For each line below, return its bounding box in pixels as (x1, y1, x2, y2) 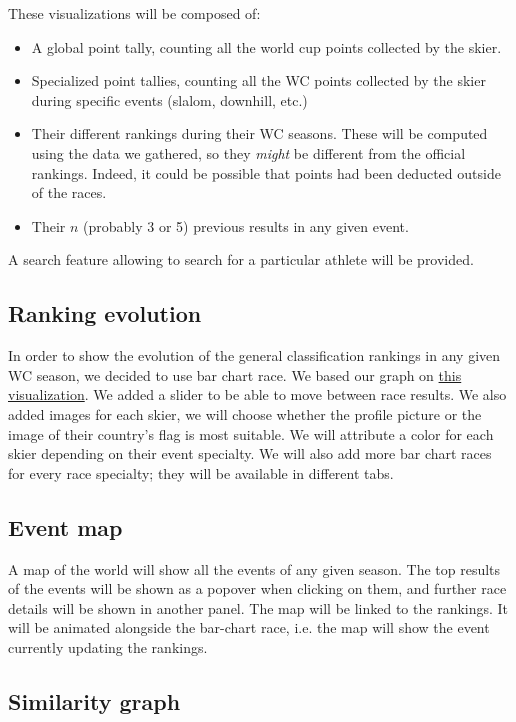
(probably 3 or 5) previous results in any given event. (83, 215, 409, 236)
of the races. (31, 182, 107, 203)
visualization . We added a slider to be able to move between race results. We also (8, 384, 507, 405)
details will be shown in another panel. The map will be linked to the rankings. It (8, 597, 509, 618)
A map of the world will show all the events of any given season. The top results (8, 558, 501, 579)
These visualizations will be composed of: (8, 3, 261, 23)
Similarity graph (8, 685, 181, 716)
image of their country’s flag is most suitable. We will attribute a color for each (8, 423, 494, 444)
